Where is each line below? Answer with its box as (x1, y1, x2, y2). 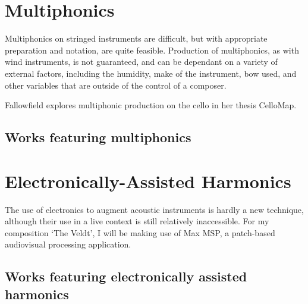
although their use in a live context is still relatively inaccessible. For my (5, 215, 269, 227)
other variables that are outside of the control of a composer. (5, 79, 227, 91)
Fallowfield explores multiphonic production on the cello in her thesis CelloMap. (5, 99, 297, 111)
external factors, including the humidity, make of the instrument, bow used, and (5, 67, 297, 79)
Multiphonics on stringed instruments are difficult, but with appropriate (5, 32, 268, 45)
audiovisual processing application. (5, 238, 131, 250)
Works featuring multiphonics (5, 128, 191, 146)
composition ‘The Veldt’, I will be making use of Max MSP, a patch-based (5, 226, 275, 239)
